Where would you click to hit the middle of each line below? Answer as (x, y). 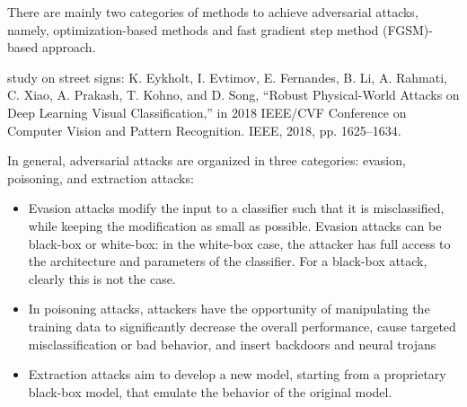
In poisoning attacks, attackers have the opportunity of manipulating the (229, 309)
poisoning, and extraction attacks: (101, 177)
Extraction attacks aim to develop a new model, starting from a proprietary (237, 374)
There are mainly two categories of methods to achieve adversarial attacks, (213, 12)
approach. (69, 47)
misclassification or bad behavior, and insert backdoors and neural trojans (232, 344)
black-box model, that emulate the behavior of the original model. (210, 391)
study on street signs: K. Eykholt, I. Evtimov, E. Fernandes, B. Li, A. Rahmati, (227, 77)
